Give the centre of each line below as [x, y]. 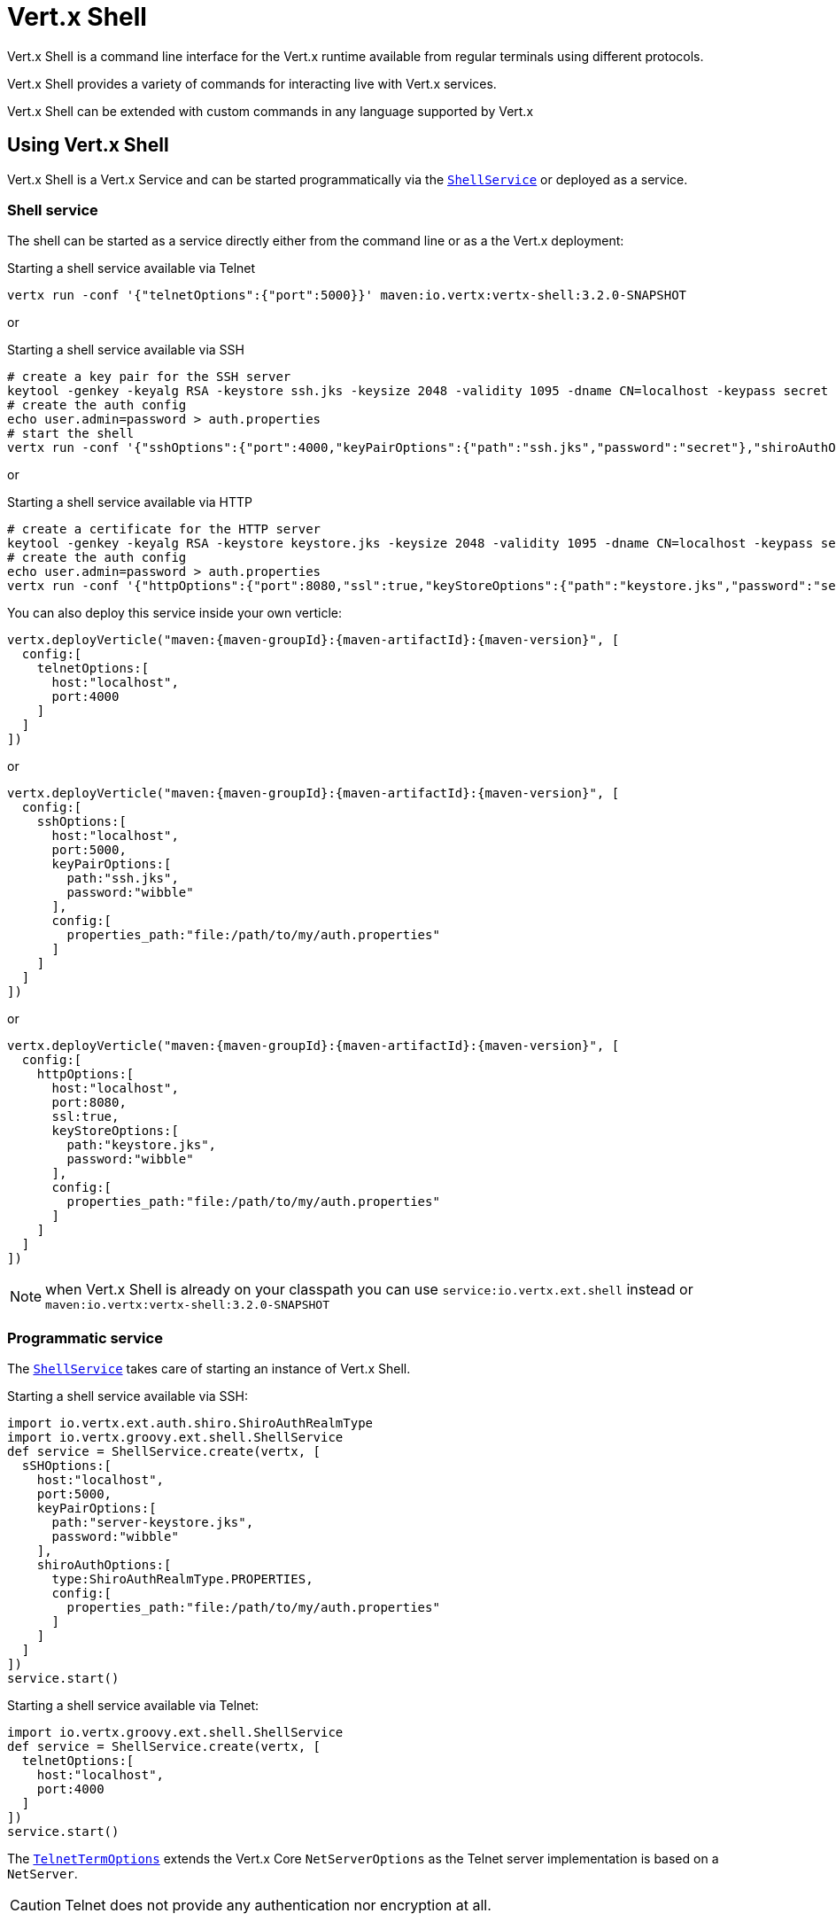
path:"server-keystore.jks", [153, 1523]
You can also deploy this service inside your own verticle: [175, 613]
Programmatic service [85, 1338]
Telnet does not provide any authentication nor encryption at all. [278, 1905]
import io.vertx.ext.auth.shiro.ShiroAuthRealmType [190, 1423]
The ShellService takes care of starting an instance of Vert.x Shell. [209, 1369]
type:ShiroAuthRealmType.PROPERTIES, [182, 1579]
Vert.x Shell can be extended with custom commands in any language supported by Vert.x [271, 111]
